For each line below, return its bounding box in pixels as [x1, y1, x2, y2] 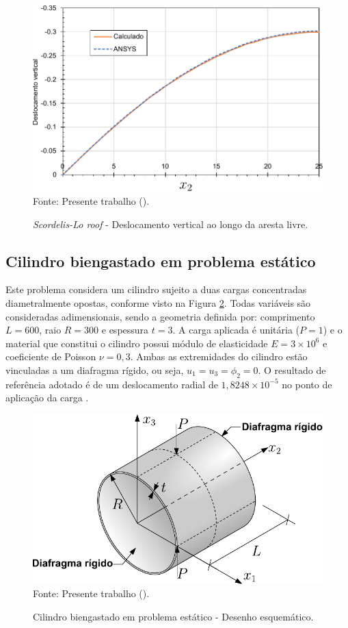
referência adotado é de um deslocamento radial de [5, 377, 218, 391]
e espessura [101, 323, 149, 337]
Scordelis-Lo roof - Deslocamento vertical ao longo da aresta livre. [33, 216, 308, 231]
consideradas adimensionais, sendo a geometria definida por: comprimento [5, 309, 315, 323]
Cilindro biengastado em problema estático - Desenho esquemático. [33, 609, 314, 623]
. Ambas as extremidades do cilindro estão [130, 349, 308, 364]
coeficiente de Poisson [5, 349, 96, 364]
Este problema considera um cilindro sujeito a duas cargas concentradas [5, 282, 307, 297]
